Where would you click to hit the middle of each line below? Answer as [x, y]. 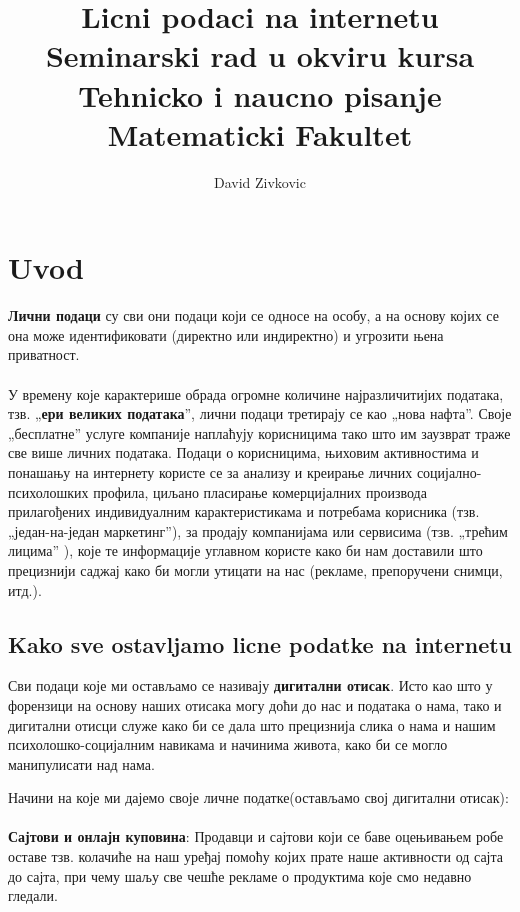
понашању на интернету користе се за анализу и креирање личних [210, 471]
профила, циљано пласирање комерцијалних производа [260, 491]
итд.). [25, 589]
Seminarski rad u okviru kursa [260, 55]
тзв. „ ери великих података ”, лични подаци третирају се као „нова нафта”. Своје [260, 413]
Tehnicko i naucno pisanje [260, 94]
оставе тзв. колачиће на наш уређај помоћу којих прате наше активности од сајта [255, 856]
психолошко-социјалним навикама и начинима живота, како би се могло [228, 744]
